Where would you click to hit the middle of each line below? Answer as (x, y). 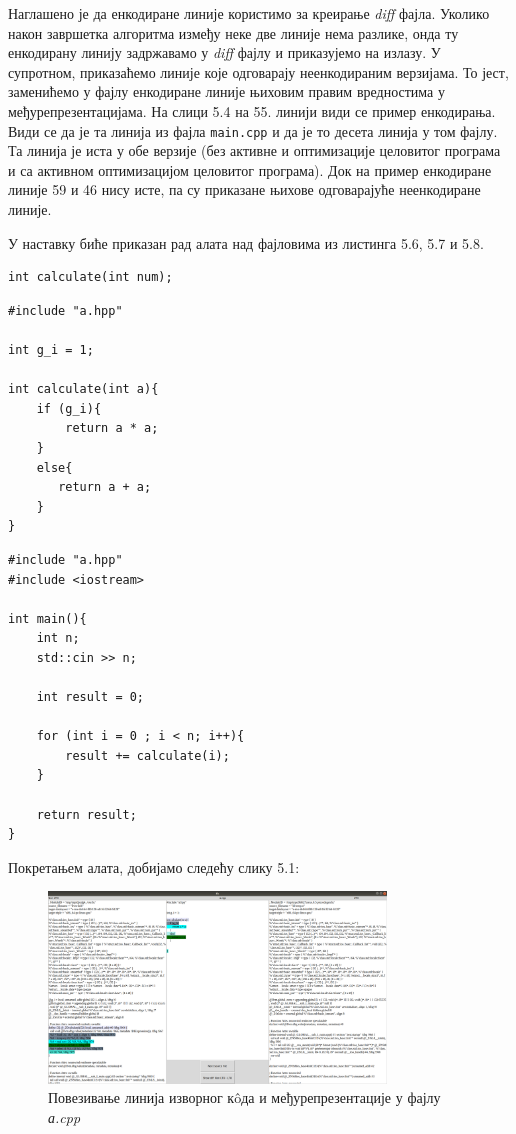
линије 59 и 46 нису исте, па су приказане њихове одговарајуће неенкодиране (244, 189)
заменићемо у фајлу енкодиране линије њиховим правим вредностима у (226, 91)
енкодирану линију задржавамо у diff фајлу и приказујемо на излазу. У (224, 52)
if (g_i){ (69, 408)
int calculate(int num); (90, 277)
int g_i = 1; (51, 349)
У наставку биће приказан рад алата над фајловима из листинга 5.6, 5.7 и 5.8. (246, 242)
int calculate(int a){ (83, 389)
